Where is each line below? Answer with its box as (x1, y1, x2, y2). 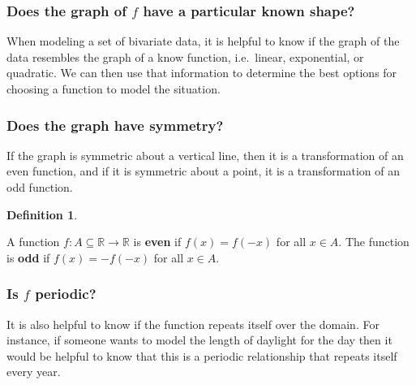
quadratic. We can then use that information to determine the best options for (6, 64, 397, 81)
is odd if (6, 249, 50, 266)
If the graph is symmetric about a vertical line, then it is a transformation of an (6, 146, 404, 163)
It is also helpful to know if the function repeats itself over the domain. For (6, 315, 380, 332)
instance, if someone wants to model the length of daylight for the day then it (6, 331, 392, 348)
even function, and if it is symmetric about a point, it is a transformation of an (6, 162, 401, 180)
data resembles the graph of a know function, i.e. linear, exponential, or (6, 48, 364, 65)
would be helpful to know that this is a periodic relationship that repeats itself (6, 347, 397, 364)
